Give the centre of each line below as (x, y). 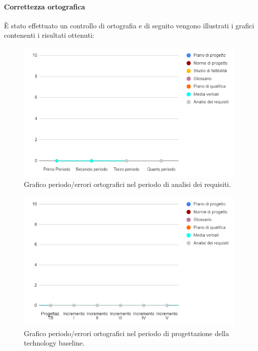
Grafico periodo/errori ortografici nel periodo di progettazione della (127, 333)
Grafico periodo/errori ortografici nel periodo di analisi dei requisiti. (128, 184)
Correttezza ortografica (45, 6)
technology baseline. (54, 343)
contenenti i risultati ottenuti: (49, 35)
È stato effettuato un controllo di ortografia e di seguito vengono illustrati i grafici (129, 25)
